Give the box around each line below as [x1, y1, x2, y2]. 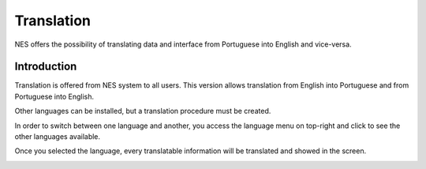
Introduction [14, 60, 77, 73]
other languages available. [14, 132, 101, 141]
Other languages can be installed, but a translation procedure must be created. [14, 107, 271, 116]
